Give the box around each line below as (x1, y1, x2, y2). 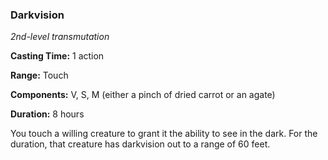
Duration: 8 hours (10, 108, 85, 120)
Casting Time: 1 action (10, 50, 105, 62)
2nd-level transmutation (10, 31, 110, 43)
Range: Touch (10, 69, 69, 82)
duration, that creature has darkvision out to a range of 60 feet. (10, 138, 271, 150)
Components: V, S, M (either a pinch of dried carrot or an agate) (10, 89, 276, 101)
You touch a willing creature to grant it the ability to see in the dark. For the (10, 128, 318, 140)
